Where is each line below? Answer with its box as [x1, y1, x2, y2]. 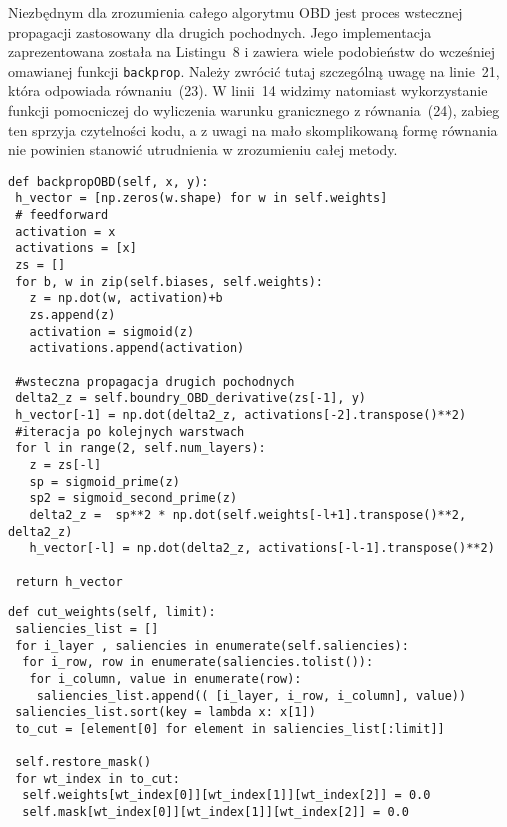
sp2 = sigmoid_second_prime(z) [29, 491, 238, 506]
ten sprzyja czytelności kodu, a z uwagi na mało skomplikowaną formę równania [8, 119, 498, 140]
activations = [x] [15, 241, 137, 256]
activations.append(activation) [29, 341, 245, 356]
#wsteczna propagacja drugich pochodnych [15, 374, 295, 389]
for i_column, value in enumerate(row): [29, 671, 302, 686]
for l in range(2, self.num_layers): [15, 441, 266, 456]
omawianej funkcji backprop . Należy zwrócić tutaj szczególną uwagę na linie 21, [8, 60, 500, 81]
